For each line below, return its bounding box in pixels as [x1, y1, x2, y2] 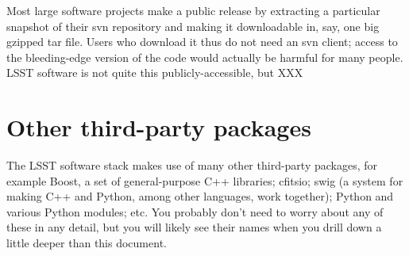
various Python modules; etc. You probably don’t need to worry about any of [6, 203, 384, 220]
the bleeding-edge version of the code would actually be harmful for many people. [6, 48, 403, 65]
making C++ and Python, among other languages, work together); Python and [6, 188, 394, 204]
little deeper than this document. [6, 235, 167, 251]
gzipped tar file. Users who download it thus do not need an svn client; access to [6, 33, 398, 50]
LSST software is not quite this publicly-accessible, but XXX [6, 64, 303, 81]
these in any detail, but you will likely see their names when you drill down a [6, 219, 382, 235]
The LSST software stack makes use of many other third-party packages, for [6, 157, 378, 174]
